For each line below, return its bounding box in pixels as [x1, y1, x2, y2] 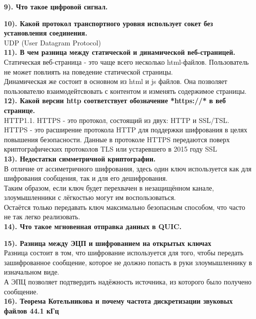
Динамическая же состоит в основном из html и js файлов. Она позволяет [4, 76, 227, 86]
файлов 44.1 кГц [4, 305, 59, 316]
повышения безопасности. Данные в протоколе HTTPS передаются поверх [4, 134, 230, 144]
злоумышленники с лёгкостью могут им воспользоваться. [4, 192, 176, 202]
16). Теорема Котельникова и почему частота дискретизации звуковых [4, 296, 233, 306]
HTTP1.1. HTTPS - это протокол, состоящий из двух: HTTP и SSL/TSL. [4, 115, 229, 125]
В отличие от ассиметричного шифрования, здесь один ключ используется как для [4, 163, 252, 173]
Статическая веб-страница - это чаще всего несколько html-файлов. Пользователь [4, 56, 249, 67]
